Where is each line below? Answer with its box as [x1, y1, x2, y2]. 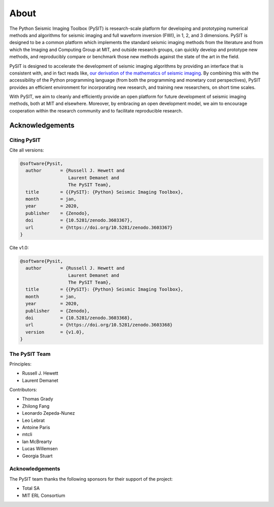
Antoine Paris [22, 424, 50, 430]
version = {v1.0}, [25, 329, 85, 335]
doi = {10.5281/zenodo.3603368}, [25, 315, 133, 320]
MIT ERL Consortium [22, 492, 65, 498]
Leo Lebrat [22, 417, 45, 423]
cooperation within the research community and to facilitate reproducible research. [9, 107, 183, 114]
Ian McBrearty [22, 439, 52, 445]
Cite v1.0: [9, 244, 29, 250]
